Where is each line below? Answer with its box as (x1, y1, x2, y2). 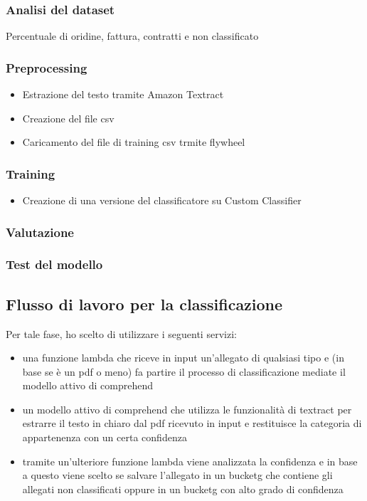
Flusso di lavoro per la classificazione (6, 292, 283, 315)
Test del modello (6, 255, 103, 273)
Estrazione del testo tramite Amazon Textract (22, 87, 224, 102)
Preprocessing (6, 58, 87, 76)
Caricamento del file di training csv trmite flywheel (22, 135, 245, 149)
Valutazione (6, 223, 74, 241)
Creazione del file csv (22, 110, 115, 125)
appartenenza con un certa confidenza (22, 430, 187, 445)
